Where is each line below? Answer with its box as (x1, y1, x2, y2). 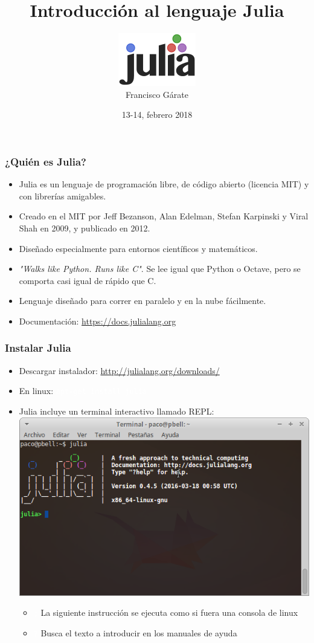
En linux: (19, 384, 54, 397)
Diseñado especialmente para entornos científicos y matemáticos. (19, 242, 258, 254)
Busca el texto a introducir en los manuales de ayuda (40, 627, 237, 639)
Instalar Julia (5, 340, 71, 355)
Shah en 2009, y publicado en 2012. (19, 221, 150, 234)
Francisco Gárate (126, 88, 188, 100)
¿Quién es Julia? (5, 153, 86, 169)
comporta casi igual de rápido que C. (19, 274, 156, 286)
